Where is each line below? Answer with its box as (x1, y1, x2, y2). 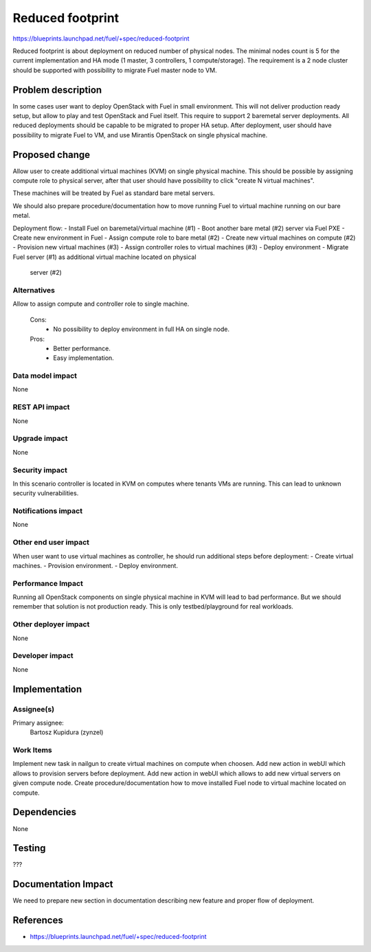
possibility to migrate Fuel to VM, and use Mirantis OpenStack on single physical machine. (12, 131, 268, 139)
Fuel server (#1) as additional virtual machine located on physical (12, 253, 196, 261)
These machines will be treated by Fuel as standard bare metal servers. (12, 189, 216, 197)
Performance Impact (12, 578, 84, 588)
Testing (12, 842, 46, 854)
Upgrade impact (12, 433, 68, 443)
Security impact (12, 465, 68, 475)
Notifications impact (12, 506, 82, 516)
